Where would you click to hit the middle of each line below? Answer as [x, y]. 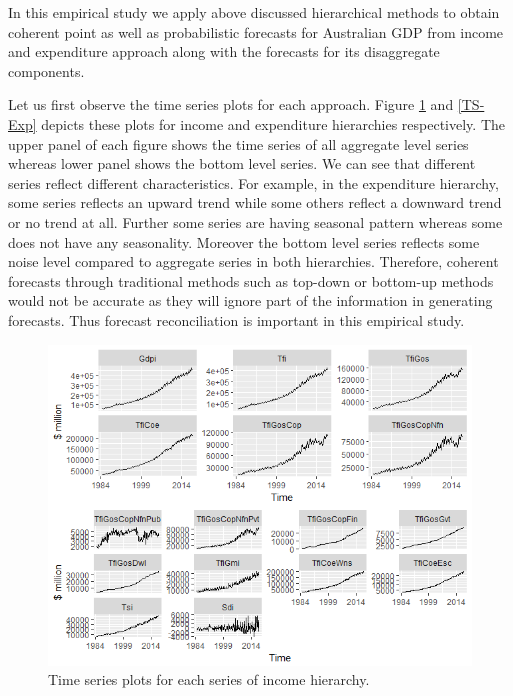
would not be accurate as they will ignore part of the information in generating [250, 300]
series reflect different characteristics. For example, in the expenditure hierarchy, [253, 182]
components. [46, 70]
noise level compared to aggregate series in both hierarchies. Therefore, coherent [253, 261]
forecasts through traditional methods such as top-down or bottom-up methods [251, 280]
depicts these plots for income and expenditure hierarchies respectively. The [273, 123]
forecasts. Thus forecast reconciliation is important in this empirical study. [236, 319]
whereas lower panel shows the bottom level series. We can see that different [242, 163]
